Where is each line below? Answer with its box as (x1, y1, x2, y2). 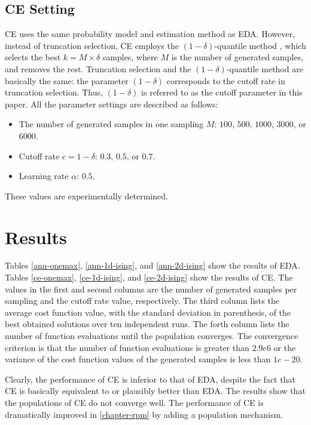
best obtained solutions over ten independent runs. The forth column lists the (5, 318, 289, 330)
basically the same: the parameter (5, 74, 129, 87)
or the (273, 341, 296, 353)
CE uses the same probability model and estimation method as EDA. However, (5, 27, 295, 40)
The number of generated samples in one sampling (19, 118, 204, 130)
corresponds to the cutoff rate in (166, 74, 285, 87)
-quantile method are (226, 62, 303, 75)
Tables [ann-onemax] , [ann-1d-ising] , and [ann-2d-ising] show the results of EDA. (5, 259, 300, 272)
